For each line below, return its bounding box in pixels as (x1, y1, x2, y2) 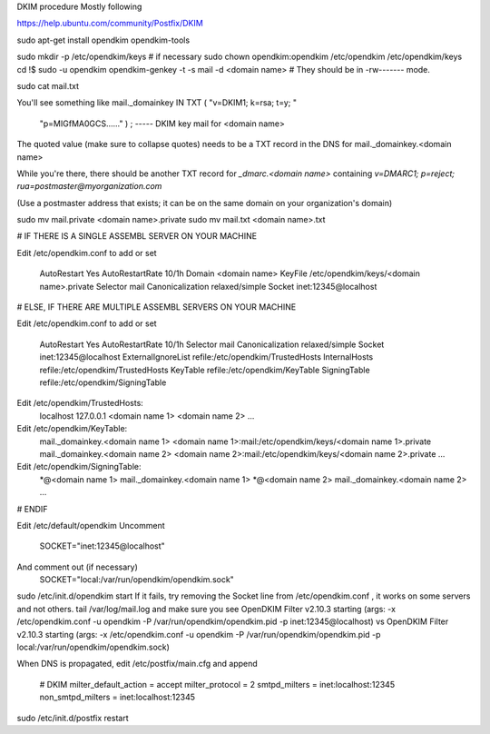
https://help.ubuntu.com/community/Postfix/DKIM (16, 18, 203, 29)
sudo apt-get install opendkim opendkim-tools (16, 35, 191, 45)
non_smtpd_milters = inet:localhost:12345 (39, 691, 195, 703)
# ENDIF (16, 503, 48, 514)
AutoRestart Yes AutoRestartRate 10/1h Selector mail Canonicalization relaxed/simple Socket (39, 339, 385, 350)
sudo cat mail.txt (16, 80, 80, 91)
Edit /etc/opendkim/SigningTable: (16, 461, 142, 472)
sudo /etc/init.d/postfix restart (16, 712, 129, 723)
